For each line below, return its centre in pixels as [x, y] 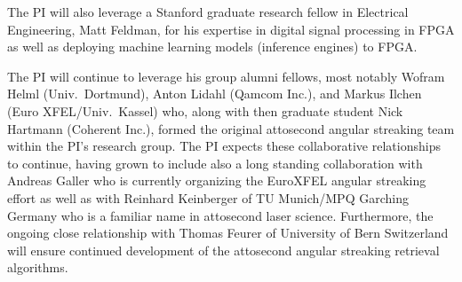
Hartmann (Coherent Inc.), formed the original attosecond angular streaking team [231, 128]
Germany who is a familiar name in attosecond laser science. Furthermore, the [220, 215]
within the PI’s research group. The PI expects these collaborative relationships [224, 146]
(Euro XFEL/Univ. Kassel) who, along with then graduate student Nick [205, 110]
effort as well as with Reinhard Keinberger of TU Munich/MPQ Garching [208, 197]
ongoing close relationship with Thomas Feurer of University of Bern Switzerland [228, 233]
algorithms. [38, 267]
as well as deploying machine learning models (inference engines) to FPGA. [212, 47]
